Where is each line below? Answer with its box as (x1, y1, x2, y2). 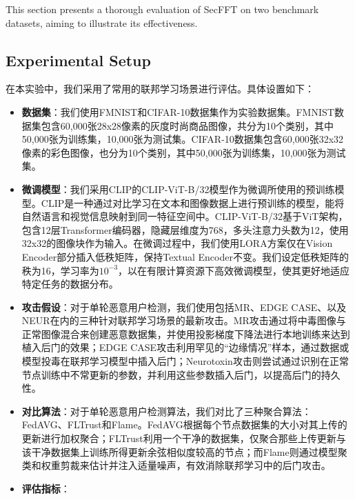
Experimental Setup (6, 49, 151, 70)
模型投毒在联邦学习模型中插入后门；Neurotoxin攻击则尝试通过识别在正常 (21, 354, 349, 368)
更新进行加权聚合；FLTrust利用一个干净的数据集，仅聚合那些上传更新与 (21, 431, 346, 446)
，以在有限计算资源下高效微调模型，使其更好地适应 (118, 263, 350, 277)
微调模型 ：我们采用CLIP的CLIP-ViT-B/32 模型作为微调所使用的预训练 (21, 181, 335, 196)
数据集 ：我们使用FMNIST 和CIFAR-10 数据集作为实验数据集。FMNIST (21, 104, 334, 119)
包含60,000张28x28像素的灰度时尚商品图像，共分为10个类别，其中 (41, 118, 334, 132)
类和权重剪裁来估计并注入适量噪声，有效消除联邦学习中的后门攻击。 (21, 458, 331, 472)
